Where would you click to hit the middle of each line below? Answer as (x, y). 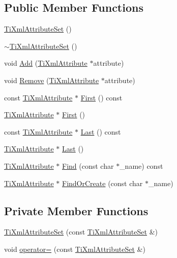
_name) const (141, 165)
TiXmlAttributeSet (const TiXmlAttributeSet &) (81, 232)
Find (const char (88, 165)
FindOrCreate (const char (102, 183)
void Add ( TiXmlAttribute (46, 63)
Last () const (101, 131)
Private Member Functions (76, 210)
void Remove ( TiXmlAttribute (52, 80)
